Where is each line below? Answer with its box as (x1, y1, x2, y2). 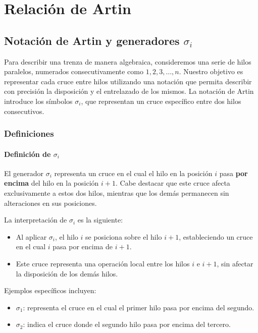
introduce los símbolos (4, 95, 73, 106)
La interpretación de (4, 214, 67, 225)
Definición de (4, 148, 51, 159)
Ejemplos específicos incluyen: (4, 285, 96, 296)
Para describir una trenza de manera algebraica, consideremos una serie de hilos (4, 56, 251, 67)
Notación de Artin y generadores (4, 32, 180, 48)
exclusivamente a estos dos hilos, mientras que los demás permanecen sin (4, 187, 229, 198)
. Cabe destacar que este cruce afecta (115, 178, 230, 188)
